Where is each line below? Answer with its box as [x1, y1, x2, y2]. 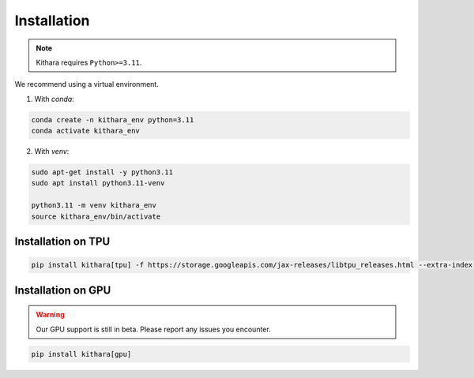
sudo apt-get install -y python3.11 [31, 168, 174, 177]
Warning [36, 310, 65, 320]
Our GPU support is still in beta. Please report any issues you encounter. [36, 324, 272, 334]
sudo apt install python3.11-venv [31, 178, 165, 188]
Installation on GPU [14, 283, 111, 297]
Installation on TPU [14, 235, 111, 249]
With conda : [34, 94, 74, 103]
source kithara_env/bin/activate [31, 211, 161, 221]
